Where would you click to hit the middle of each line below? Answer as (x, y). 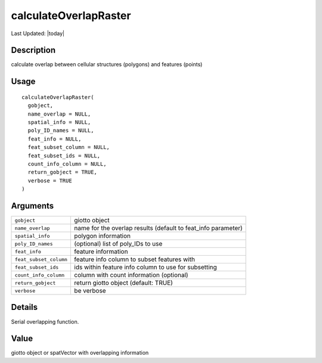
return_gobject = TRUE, (63, 172)
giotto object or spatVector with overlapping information (80, 353)
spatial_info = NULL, (59, 122)
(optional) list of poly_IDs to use (118, 244)
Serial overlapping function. (45, 321)
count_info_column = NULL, (67, 164)
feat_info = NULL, (55, 139)
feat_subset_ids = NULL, (64, 156)
